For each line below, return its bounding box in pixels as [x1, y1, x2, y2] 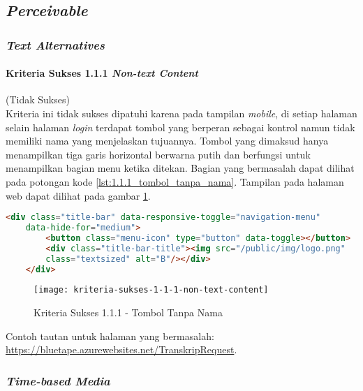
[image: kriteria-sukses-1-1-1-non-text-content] [34, 285, 269, 295]
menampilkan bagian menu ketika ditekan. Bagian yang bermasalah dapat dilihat [6, 161, 355, 175]
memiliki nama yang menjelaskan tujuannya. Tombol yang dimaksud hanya [6, 133, 329, 148]
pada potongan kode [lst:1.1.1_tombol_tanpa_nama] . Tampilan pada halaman [6, 174, 344, 189]
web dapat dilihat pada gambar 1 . [6, 188, 151, 202]
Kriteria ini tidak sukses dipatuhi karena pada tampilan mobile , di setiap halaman [6, 106, 357, 121]
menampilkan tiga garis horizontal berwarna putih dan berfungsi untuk [6, 147, 311, 161]
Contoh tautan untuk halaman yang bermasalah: [6, 328, 214, 343]
